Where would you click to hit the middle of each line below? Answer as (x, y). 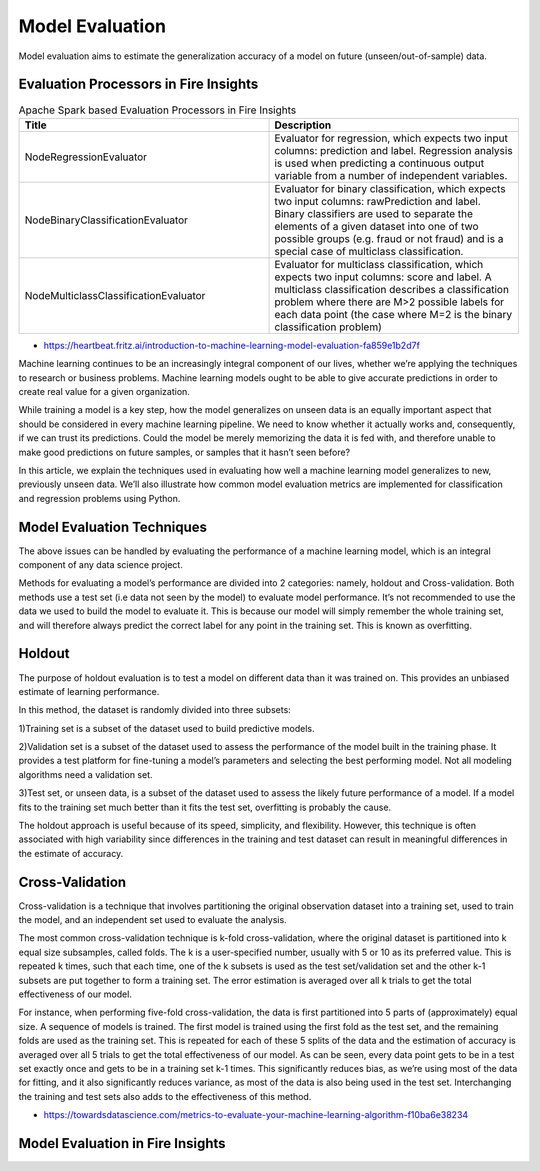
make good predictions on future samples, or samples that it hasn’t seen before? (184, 452)
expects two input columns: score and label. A (383, 277)
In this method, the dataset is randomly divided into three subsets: (155, 710)
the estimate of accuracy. (71, 853)
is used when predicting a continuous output (379, 163)
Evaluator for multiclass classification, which (379, 264)
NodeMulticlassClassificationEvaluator (115, 295)
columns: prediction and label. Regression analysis (394, 150)
